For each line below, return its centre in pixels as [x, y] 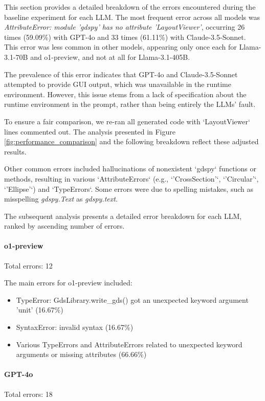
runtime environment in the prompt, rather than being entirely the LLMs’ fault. [130, 104]
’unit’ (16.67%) [40, 310]
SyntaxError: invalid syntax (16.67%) [75, 327]
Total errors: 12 [28, 265]
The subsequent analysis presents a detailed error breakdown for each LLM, [123, 216]
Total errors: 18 [28, 394]
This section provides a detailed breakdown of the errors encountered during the [130, 7]
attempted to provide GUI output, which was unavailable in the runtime [118, 84]
